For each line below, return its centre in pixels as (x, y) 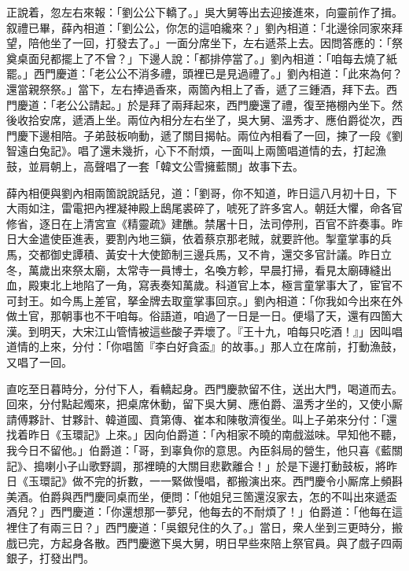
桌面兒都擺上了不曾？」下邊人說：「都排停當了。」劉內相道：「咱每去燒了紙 (207, 58)
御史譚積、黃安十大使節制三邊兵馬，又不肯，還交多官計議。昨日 (215, 254)
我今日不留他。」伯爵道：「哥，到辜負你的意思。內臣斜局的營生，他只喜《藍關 (204, 450)
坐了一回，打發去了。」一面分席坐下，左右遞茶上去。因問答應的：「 (221, 43)
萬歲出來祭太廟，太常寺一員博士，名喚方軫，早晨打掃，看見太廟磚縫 (204, 269)
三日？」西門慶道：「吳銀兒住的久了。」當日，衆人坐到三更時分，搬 (232, 527)
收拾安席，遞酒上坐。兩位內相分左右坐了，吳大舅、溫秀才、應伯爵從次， (204, 120)
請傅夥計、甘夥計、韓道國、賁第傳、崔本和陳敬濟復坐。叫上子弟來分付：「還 (202, 419)
